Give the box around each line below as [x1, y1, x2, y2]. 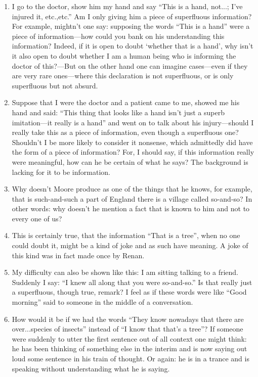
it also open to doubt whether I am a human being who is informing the [12, 50, 236, 61]
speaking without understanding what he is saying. [12, 363, 170, 373]
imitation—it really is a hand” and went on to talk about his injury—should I [12, 117, 254, 127]
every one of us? [12, 213, 62, 223]
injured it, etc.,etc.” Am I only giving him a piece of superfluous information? [12, 11, 252, 21]
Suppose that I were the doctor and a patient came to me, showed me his [12, 97, 240, 108]
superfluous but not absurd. [12, 80, 98, 90]
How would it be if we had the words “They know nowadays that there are [12, 313, 244, 324]
